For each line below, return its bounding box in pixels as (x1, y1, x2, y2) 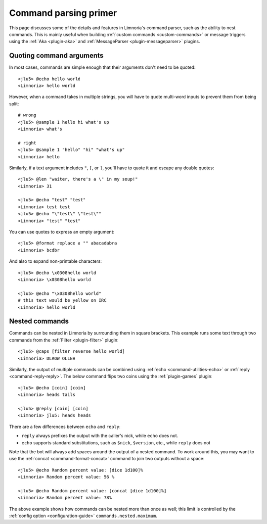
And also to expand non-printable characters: (9, 258, 102, 264)
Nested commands (9, 317, 69, 326)
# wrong (18, 112, 37, 118)
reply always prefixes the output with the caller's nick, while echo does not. (21, 433, 178, 439)
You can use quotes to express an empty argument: (9, 229, 115, 235)
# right (18, 140, 37, 145)
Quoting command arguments (9, 51, 104, 60)
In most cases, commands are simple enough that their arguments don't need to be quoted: (9, 64, 196, 70)
